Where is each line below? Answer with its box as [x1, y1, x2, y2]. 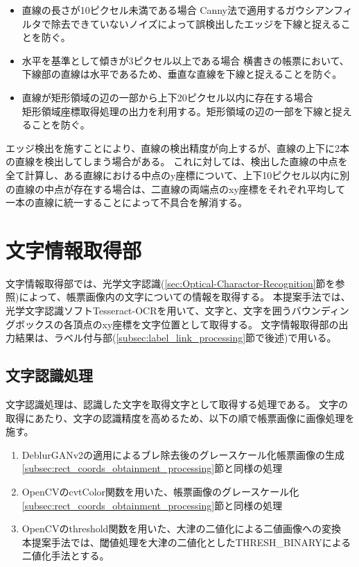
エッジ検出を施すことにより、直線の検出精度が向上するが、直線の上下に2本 [6, 140, 349, 155]
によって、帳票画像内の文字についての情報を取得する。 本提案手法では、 [19, 289, 351, 304]
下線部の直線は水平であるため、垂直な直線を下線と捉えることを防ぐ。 [21, 67, 342, 81]
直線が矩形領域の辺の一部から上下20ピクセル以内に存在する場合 [21, 90, 313, 104]
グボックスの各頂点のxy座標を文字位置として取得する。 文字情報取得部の [6, 316, 339, 331]
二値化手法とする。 [21, 548, 110, 563]
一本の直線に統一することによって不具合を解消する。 [6, 195, 247, 210]
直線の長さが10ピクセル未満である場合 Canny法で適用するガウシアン [21, 3, 334, 17]
